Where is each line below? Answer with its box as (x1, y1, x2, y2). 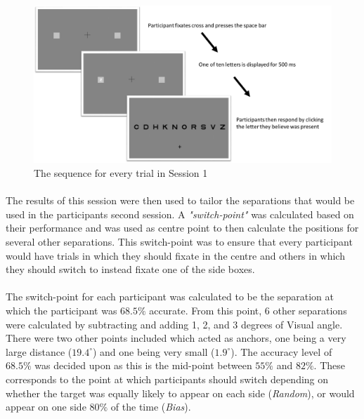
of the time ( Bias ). (110, 399, 191, 414)
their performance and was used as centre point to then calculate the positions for (6, 220, 359, 235)
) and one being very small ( (92, 344, 215, 359)
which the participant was (6, 302, 117, 317)
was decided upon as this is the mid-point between (34, 358, 252, 373)
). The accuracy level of (230, 344, 332, 359)
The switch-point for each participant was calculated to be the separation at (6, 289, 334, 304)
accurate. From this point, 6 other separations (149, 302, 347, 317)
